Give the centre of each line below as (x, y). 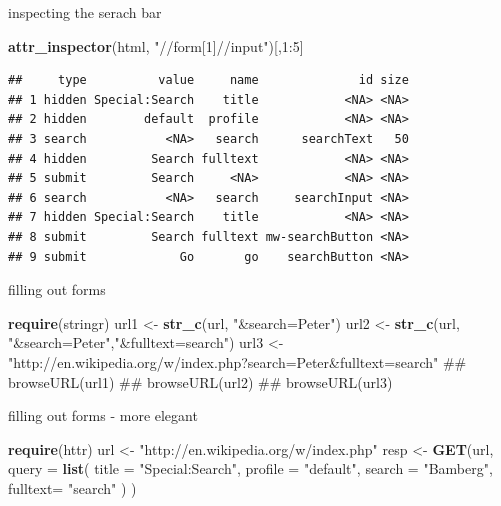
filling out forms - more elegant (103, 415)
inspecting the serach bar (85, 12)
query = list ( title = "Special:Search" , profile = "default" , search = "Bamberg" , (250, 468)
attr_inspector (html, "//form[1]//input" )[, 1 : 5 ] (156, 45)
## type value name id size (208, 80)
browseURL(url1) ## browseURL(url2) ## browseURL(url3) (200, 381)
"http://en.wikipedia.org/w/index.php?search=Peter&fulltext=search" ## (237, 361)
